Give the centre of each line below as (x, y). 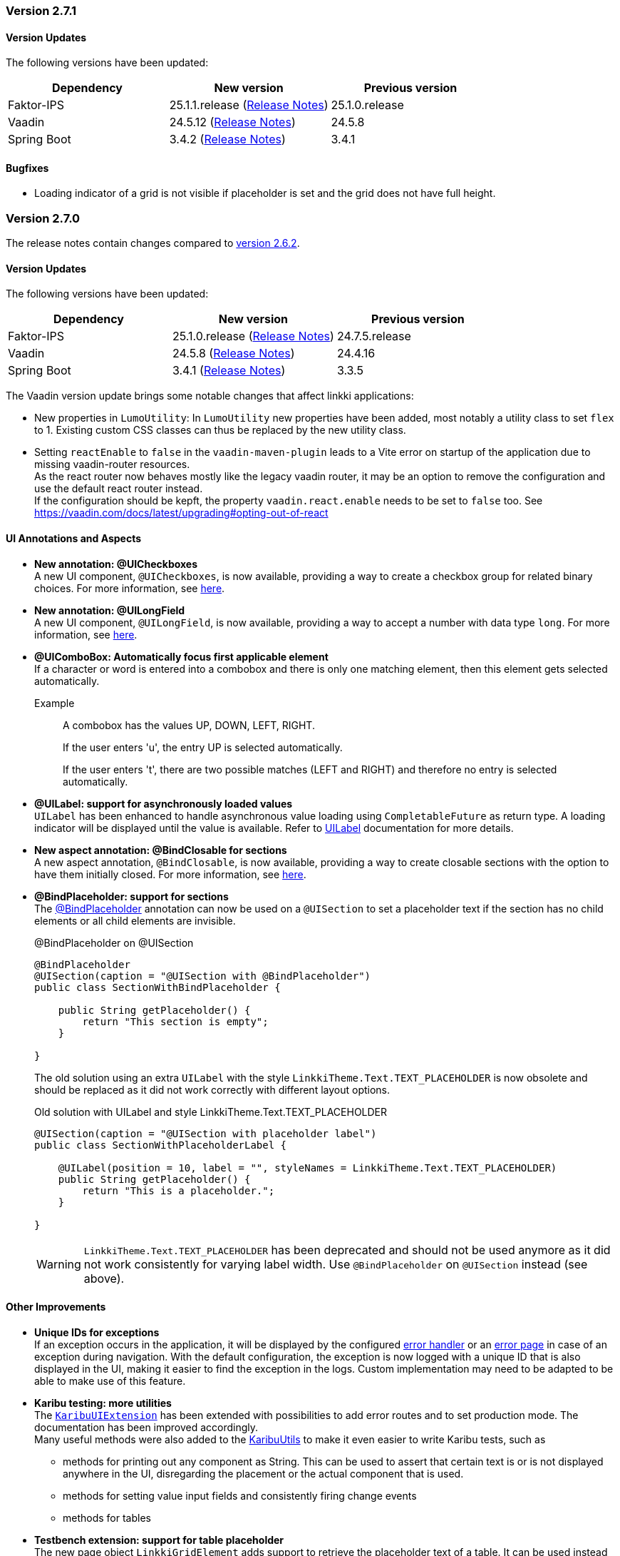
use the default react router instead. (119, 489)
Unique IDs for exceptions (97, 1332)
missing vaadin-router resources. (112, 464)
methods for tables (107, 1517)
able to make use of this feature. (110, 1380)
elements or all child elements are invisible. (135, 920)
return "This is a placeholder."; (179, 1190)
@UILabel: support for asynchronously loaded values (164, 803)
